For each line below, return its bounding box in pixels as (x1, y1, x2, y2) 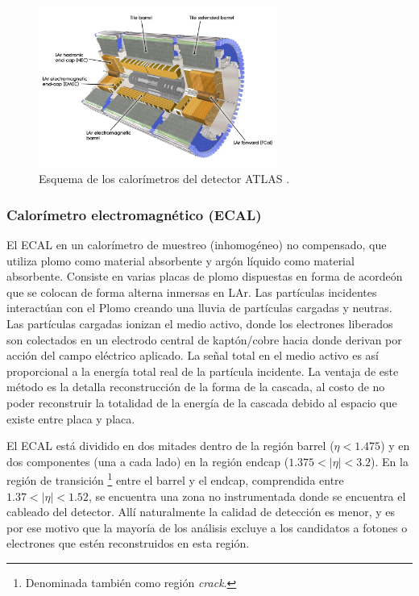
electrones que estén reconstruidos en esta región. (6, 535, 250, 552)
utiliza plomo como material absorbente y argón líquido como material (6, 252, 355, 269)
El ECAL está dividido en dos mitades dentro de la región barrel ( (6, 437, 334, 454)
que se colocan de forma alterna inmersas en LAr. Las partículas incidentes (6, 283, 377, 300)
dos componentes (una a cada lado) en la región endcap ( (6, 452, 289, 469)
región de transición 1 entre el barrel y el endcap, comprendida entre (6, 469, 344, 489)
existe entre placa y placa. (6, 410, 135, 427)
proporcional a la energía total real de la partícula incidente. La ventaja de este (6, 362, 399, 379)
